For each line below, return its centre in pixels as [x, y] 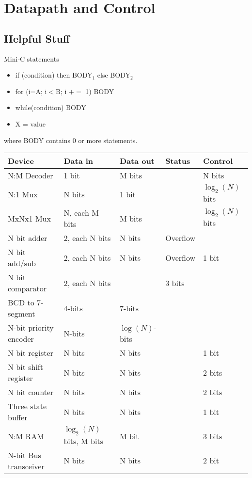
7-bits [129, 308]
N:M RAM [26, 436]
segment [22, 314]
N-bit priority [31, 328]
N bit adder [28, 238]
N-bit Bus [24, 455]
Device [21, 161]
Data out [137, 161]
